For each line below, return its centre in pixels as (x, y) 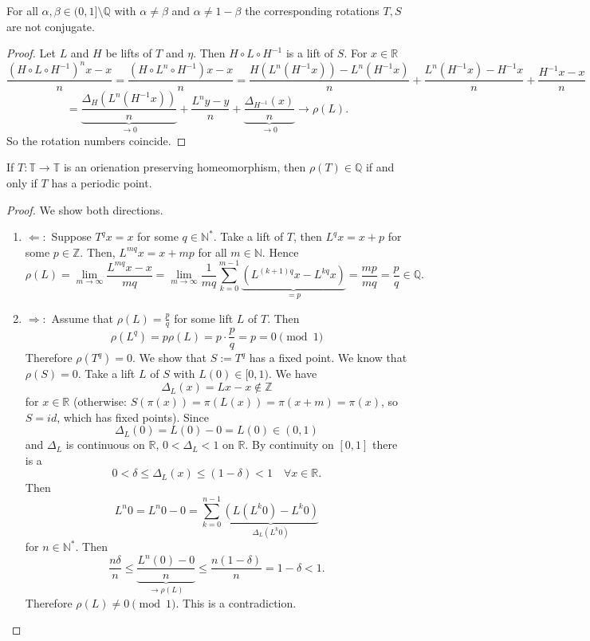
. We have (293, 374)
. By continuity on (289, 444)
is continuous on (105, 444)
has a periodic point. (102, 182)
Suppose (71, 236)
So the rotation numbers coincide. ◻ (96, 140)
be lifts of (129, 53)
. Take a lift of (248, 236)
